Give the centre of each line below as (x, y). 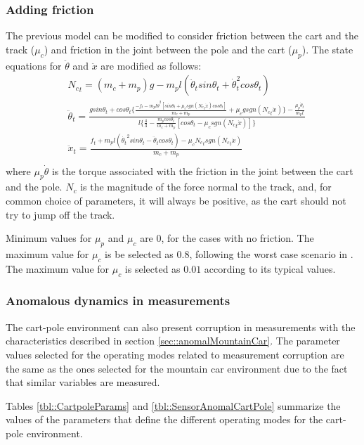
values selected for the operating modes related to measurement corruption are (175, 354)
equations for (34, 65)
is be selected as (139, 253)
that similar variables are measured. (83, 382)
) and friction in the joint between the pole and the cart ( (168, 49)
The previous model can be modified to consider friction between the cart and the (182, 36)
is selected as (152, 268)
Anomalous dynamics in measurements (118, 301)
